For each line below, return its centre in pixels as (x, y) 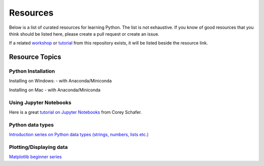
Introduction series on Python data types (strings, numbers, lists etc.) (79, 135)
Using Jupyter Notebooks (40, 103)
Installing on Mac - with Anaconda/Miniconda (55, 90)
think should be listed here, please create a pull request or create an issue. (84, 34)
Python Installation (32, 71)
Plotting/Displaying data (38, 147)
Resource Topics (35, 57)
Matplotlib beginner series (35, 157)
